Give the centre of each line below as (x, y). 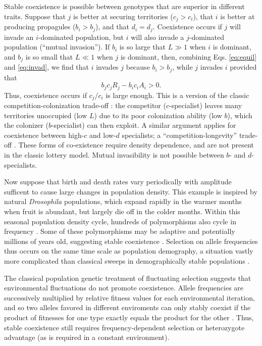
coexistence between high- (44, 135)
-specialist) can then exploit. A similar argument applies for (144, 125)
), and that (112, 27)
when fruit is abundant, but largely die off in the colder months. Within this (122, 211)
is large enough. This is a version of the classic (177, 95)
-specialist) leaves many (205, 105)
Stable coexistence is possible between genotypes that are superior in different (124, 6)
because (138, 67)
